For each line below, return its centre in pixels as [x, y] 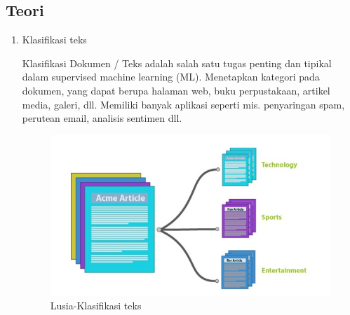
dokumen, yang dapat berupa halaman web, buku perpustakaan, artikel [176, 90]
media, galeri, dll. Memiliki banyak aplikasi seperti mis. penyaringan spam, [183, 104]
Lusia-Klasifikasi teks [96, 306]
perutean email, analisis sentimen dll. [102, 118]
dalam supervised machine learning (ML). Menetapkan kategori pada [171, 77]
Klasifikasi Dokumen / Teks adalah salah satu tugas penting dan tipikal [177, 63]
